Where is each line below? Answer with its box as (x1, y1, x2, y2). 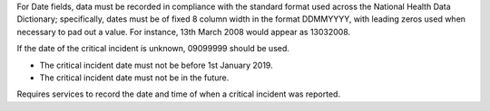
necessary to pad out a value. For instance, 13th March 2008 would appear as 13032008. (16, 26, 351, 37)
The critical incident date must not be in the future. (39, 72, 230, 83)
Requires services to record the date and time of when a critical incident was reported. (16, 88, 340, 99)
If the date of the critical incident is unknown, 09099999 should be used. (16, 43, 290, 54)
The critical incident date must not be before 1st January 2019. (39, 60, 273, 70)
